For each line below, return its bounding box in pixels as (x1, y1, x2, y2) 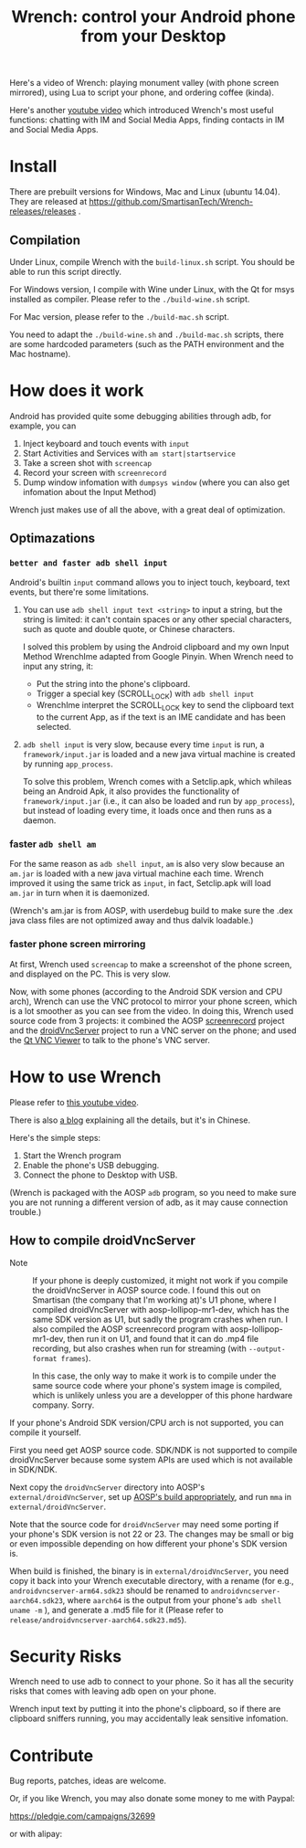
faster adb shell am (9, 838, 97, 850)
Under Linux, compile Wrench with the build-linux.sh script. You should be (9, 256, 295, 267)
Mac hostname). (9, 348, 71, 359)
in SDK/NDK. (9, 1463, 58, 1474)
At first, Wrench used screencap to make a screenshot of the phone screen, (9, 958, 292, 969)
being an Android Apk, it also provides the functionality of (22, 786, 240, 797)
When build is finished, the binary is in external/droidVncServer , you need (9, 1565, 290, 1577)
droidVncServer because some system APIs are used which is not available (9, 1454, 293, 1465)
